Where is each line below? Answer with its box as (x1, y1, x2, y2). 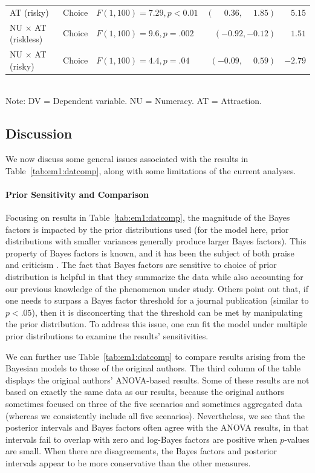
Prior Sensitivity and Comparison (5, 188, 149, 200)
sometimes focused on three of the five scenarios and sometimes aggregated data (5, 397, 302, 409)
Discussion (5, 124, 73, 143)
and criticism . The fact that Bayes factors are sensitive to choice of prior (5, 258, 277, 271)
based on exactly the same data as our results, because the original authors (5, 385, 284, 398)
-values (284, 432, 310, 445)
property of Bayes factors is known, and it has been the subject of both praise (5, 246, 294, 259)
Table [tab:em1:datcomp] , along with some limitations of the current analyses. (5, 164, 296, 177)
